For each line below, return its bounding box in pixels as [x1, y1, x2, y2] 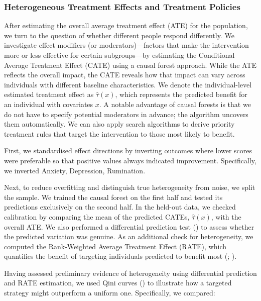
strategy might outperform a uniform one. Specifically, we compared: [4, 287, 215, 298]
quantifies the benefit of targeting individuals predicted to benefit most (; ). [4, 251, 237, 261]
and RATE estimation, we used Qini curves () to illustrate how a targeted [4, 277, 232, 288]
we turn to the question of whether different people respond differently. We [4, 30, 234, 40]
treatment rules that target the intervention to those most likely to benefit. [4, 128, 235, 139]
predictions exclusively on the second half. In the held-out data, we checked [4, 202, 236, 212]
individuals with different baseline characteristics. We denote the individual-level [4, 79, 252, 89]
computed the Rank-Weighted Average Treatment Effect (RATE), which [4, 241, 227, 251]
